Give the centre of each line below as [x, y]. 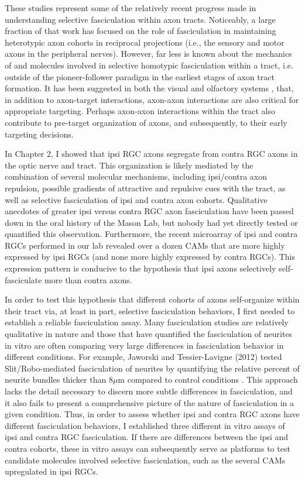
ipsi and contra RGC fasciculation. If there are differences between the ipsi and [147, 437]
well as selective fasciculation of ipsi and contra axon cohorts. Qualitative [136, 199]
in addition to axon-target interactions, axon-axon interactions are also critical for [152, 99]
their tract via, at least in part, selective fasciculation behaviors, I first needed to [150, 310]
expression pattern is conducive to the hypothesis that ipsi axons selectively [140, 268]
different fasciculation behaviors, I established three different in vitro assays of [145, 425]
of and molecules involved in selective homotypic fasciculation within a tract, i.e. [149, 65]
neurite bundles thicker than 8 [59, 379]
